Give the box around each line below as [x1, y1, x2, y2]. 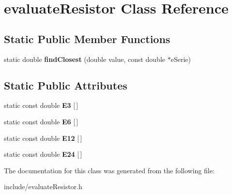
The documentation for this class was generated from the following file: [4, 165, 215, 175]
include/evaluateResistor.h [4, 181, 82, 192]
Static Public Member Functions [4, 31, 170, 46]
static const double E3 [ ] [4, 100, 78, 110]
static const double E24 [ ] [4, 149, 82, 159]
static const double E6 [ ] [4, 116, 78, 126]
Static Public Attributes [4, 77, 127, 92]
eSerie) [170, 54, 191, 64]
